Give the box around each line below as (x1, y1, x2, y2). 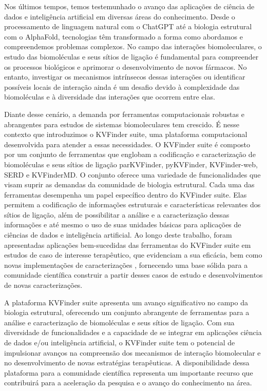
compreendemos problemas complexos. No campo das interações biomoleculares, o (4, 41, 262, 52)
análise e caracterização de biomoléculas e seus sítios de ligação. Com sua (4, 317, 235, 327)
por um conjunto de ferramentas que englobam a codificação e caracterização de (4, 149, 256, 160)
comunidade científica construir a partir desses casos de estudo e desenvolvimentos (4, 269, 263, 280)
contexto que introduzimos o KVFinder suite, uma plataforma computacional (4, 129, 247, 140)
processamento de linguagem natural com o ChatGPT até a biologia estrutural (4, 21, 252, 32)
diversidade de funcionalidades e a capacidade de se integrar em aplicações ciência (4, 327, 262, 338)
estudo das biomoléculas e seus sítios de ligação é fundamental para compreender (4, 51, 259, 62)
